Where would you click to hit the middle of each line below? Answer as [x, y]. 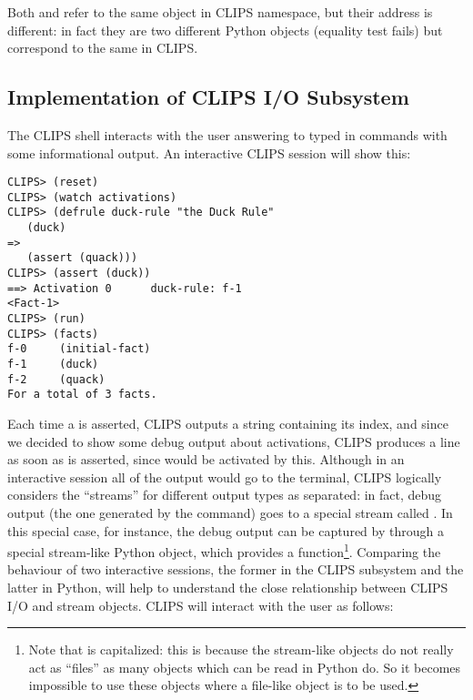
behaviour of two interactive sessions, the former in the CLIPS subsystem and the [236, 569]
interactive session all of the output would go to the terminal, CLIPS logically [225, 477]
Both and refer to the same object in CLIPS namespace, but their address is [220, 12]
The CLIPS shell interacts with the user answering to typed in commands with [227, 134]
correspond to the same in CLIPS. [103, 48]
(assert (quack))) [82, 258]
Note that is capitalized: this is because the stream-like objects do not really [241, 649]
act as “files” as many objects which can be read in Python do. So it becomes [245, 667]
